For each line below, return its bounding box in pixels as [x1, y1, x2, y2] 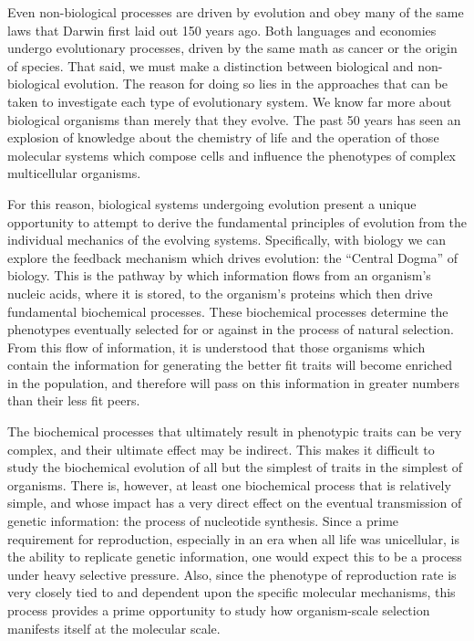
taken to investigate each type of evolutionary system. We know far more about [7, 91, 452, 110]
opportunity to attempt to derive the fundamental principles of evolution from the [7, 212, 467, 231]
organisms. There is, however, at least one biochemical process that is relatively [7, 475, 451, 494]
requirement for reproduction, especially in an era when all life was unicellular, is [7, 529, 459, 548]
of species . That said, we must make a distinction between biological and [7, 56, 414, 75]
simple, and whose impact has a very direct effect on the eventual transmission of [7, 493, 462, 512]
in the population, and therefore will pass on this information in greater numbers [7, 373, 460, 392]
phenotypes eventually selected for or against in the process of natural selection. [7, 320, 454, 339]
